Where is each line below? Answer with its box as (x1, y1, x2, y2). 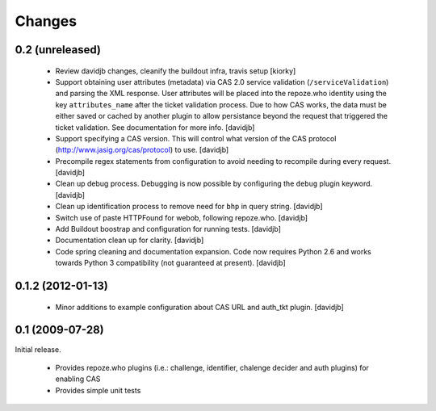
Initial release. (15, 344, 61, 354)
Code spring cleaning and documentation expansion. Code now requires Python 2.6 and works (55, 246, 371, 256)
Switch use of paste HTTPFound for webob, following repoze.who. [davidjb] (55, 212, 308, 222)
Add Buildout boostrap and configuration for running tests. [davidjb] (55, 224, 282, 234)
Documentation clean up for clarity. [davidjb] (55, 235, 204, 245)
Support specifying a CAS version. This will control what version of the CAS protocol (55, 133, 337, 143)
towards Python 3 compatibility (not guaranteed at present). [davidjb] (55, 258, 286, 268)
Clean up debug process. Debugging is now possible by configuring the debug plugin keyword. (55, 178, 373, 189)
